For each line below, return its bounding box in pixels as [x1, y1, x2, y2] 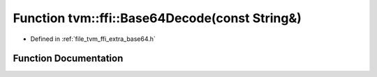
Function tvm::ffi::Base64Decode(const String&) [13, 10, 302, 26]
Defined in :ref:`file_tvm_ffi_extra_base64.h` [30, 35, 156, 43]
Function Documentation [13, 53, 124, 65]
